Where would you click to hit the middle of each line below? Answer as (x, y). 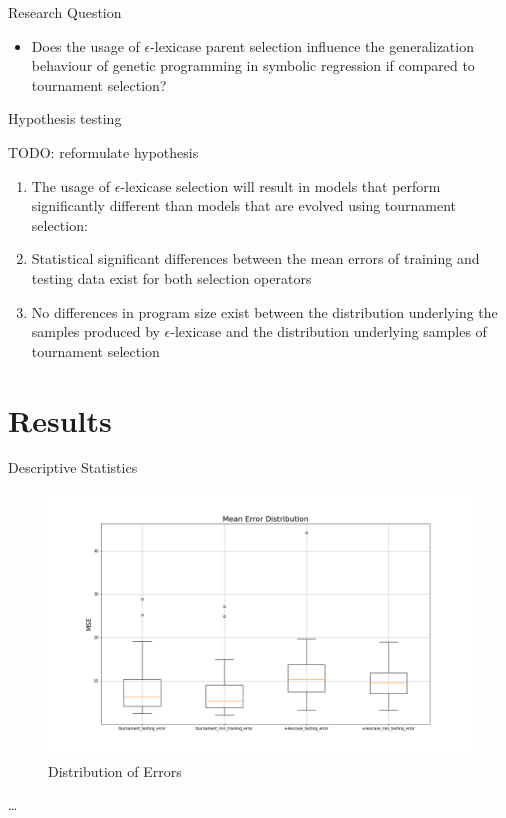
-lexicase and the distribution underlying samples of (328, 331)
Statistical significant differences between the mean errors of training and (255, 258)
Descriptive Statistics (73, 467)
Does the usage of (85, 45)
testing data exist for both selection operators (171, 277)
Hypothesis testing (65, 118)
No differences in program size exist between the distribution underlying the (264, 311)
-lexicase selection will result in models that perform (280, 185)
